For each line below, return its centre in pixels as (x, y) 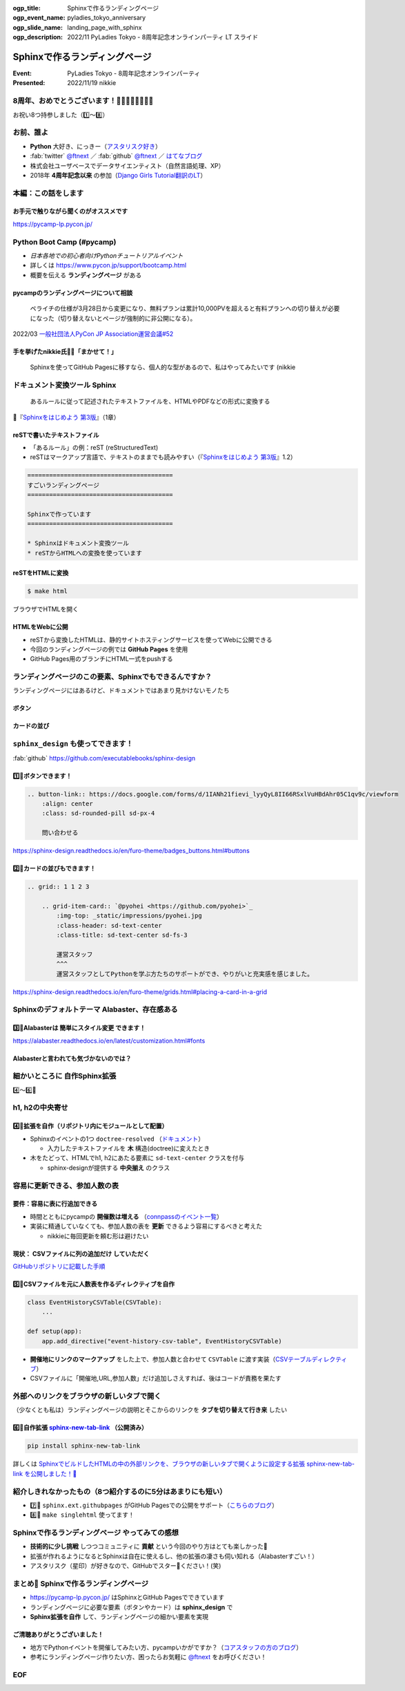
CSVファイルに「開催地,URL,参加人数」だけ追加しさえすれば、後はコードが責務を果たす (156, 1379)
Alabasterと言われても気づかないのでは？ (72, 1058)
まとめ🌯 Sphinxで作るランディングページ (80, 1583)
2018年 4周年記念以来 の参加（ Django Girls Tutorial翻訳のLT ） (118, 175)
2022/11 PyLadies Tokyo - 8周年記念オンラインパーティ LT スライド (163, 37)
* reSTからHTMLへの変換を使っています (85, 553)
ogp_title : (27, 8)
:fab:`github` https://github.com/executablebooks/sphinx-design (104, 758)
